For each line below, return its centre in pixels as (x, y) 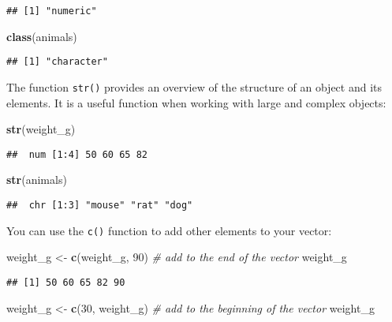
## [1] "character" (57, 62)
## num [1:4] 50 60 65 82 (77, 154)
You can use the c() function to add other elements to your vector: (169, 230)
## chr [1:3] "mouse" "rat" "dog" (100, 205)
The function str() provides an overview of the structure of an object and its (194, 86)
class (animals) (42, 36)
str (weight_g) (41, 129)
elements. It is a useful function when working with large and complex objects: (196, 102)
